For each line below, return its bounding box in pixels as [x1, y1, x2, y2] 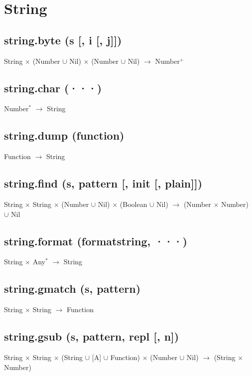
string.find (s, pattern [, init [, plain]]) [4, 176, 203, 191]
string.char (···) [4, 80, 102, 95]
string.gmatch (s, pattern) [4, 281, 141, 296]
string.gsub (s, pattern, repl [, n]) [4, 329, 179, 344]
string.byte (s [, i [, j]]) [4, 32, 122, 47]
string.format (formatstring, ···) [4, 233, 188, 248]
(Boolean [120, 198, 147, 209]
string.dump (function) [4, 128, 125, 143]
